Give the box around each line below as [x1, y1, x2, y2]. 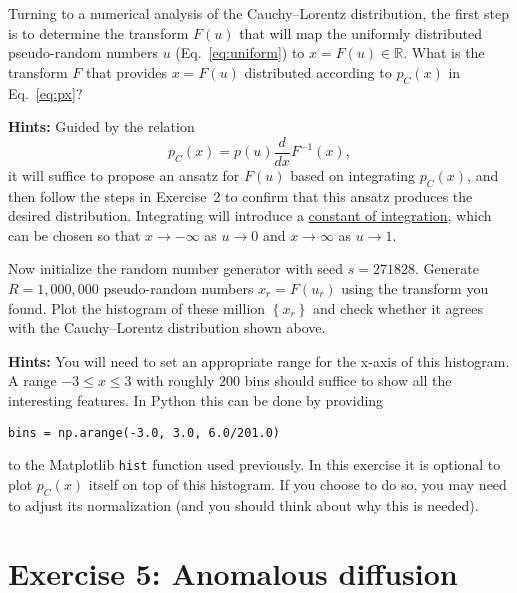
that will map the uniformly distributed [239, 22, 483, 43]
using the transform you [341, 278, 489, 298]
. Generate [414, 258, 479, 279]
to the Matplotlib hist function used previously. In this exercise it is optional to [8, 454, 501, 475]
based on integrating [290, 164, 416, 185]
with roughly [136, 370, 215, 391]
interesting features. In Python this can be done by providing [8, 389, 384, 410]
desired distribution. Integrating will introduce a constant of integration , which [8, 205, 492, 226]
